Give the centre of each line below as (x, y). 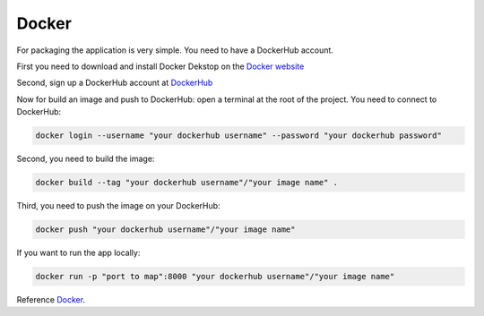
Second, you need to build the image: (86, 159)
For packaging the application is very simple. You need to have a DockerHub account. (175, 50)
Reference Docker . (51, 299)
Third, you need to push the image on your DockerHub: (118, 206)
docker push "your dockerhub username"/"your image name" (165, 230)
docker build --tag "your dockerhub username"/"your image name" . (187, 183)
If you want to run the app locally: (78, 253)
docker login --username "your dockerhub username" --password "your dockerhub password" (239, 136)
